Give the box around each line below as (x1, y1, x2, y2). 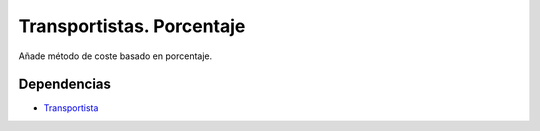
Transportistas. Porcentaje (18, 15, 246, 37)
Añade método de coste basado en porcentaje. (18, 50, 213, 62)
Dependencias (18, 76, 112, 93)
